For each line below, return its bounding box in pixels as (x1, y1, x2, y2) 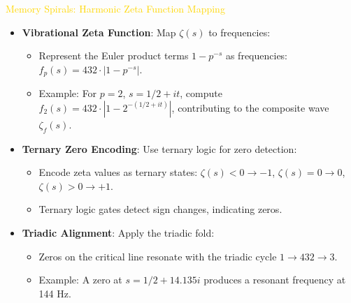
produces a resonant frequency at (203, 272, 346, 287)
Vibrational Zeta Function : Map (22, 24, 176, 39)
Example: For (38, 86, 97, 101)
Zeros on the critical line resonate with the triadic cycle (38, 249, 277, 263)
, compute (180, 86, 222, 101)
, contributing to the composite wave (171, 100, 329, 114)
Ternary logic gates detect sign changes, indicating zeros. (38, 202, 282, 216)
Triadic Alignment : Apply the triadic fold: (22, 226, 215, 239)
